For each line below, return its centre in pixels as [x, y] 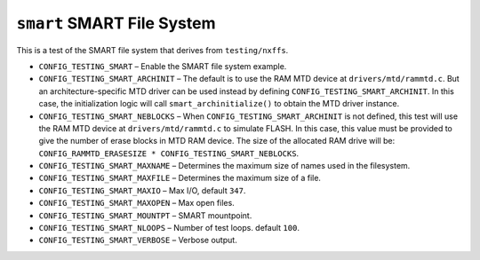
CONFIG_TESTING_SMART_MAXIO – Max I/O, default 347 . [142, 190]
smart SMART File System [116, 23]
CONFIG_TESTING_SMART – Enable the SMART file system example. [163, 66]
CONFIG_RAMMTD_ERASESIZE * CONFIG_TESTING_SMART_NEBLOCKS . [169, 153]
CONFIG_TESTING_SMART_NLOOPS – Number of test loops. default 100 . [169, 228]
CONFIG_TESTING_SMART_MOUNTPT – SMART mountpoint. [145, 215]
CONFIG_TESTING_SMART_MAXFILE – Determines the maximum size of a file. [180, 178]
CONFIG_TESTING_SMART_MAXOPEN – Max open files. [136, 203]
